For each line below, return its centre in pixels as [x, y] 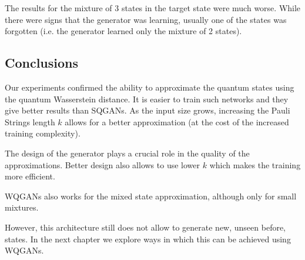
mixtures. [22, 207]
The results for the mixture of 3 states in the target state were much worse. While [153, 8]
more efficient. [30, 176]
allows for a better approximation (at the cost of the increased [177, 121]
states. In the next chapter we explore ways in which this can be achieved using [148, 239]
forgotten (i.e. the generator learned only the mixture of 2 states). [123, 31]
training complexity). [43, 133]
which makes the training [255, 164]
